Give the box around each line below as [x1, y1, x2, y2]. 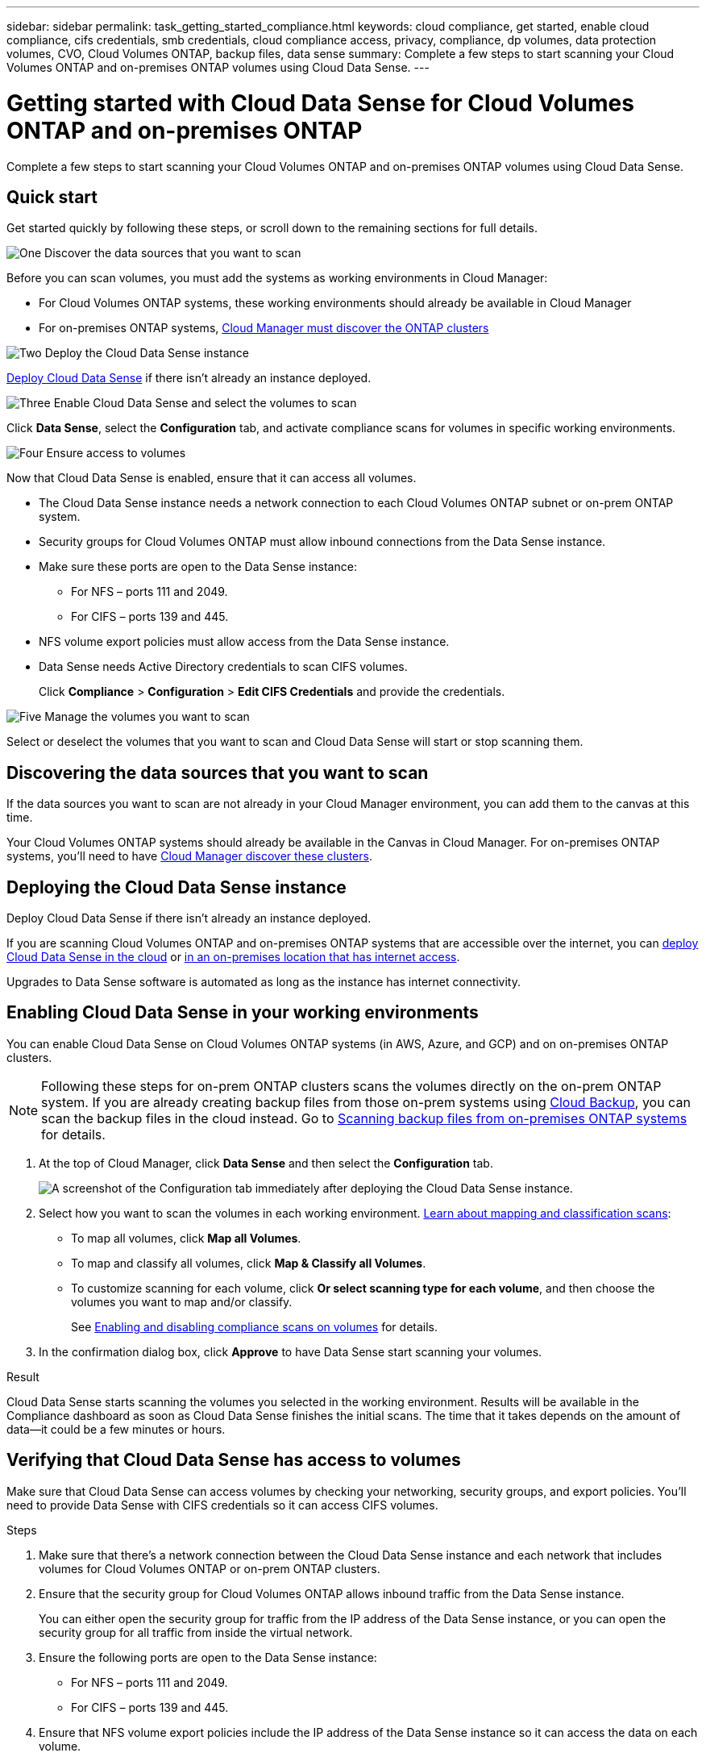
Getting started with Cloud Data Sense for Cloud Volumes [6, 89, 634, 117]
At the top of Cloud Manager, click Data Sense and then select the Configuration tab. [39, 1155, 493, 1170]
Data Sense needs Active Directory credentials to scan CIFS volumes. [39, 660, 408, 674]
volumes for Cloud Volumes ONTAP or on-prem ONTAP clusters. [39, 1561, 380, 1576]
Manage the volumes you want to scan [44, 710, 250, 724]
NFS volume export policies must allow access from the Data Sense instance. [39, 635, 450, 649]
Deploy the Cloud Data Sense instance [44, 346, 249, 360]
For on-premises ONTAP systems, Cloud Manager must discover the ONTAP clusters [39, 321, 489, 335]
